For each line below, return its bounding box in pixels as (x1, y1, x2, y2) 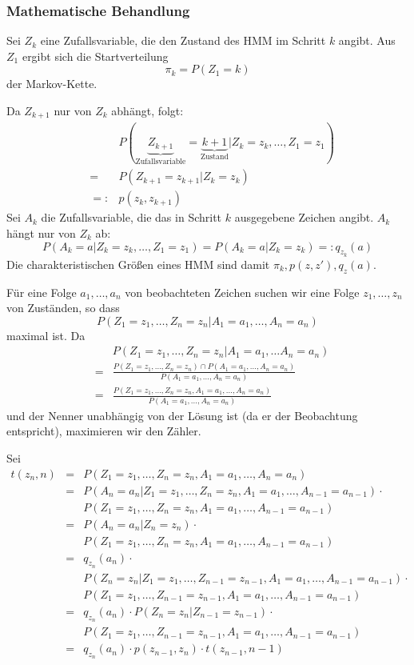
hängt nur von (6, 224, 76, 241)
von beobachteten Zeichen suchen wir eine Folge (125, 283, 360, 300)
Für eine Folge (6, 283, 77, 300)
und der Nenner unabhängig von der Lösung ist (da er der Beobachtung (6, 407, 358, 423)
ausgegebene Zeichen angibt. (234, 209, 374, 226)
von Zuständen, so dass (6, 299, 120, 316)
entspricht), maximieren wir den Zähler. (6, 423, 201, 439)
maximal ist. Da (6, 326, 86, 343)
